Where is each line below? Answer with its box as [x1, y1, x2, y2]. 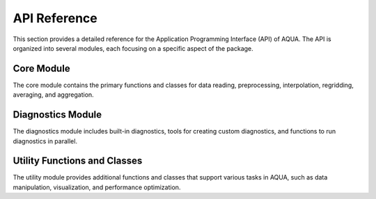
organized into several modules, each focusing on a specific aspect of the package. [13, 44, 253, 52]
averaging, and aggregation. [13, 90, 94, 99]
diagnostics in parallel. [13, 136, 78, 145]
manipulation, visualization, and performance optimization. [13, 183, 181, 191]
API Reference [13, 10, 97, 26]
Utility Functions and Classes [13, 155, 143, 167]
